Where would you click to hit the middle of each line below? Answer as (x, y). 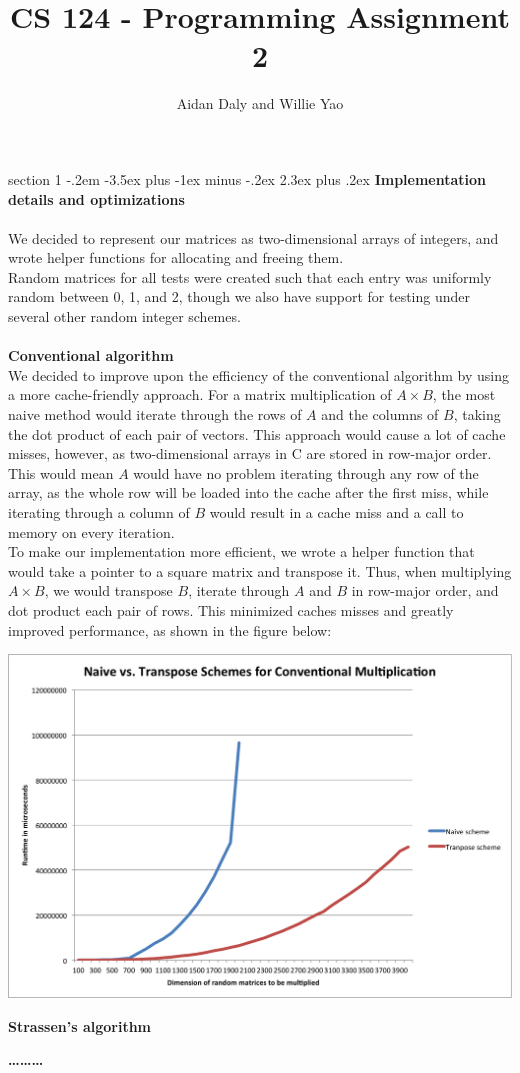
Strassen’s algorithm (79, 1025)
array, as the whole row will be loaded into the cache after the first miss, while (248, 492)
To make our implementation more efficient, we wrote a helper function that (241, 551)
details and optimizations (96, 198)
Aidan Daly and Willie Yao (260, 103)
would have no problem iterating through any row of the (306, 472)
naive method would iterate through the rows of (155, 414)
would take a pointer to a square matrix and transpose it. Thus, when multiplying (260, 570)
